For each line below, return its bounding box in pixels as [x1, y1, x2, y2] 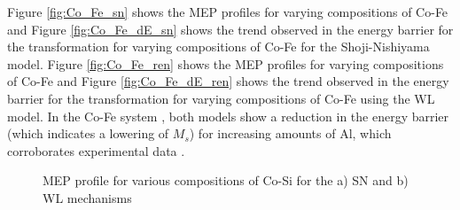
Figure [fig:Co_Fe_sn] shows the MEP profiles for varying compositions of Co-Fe [7, 3, 448, 20]
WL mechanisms [43, 188, 132, 206]
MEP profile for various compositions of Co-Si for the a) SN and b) [43, 171, 409, 190]
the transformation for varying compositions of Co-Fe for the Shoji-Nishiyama [7, 37, 430, 56]
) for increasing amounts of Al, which [189, 124, 392, 143]
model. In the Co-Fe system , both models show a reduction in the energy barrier [7, 106, 449, 125]
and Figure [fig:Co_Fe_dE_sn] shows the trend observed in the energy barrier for [7, 19, 454, 38]
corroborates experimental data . [7, 141, 185, 159]
